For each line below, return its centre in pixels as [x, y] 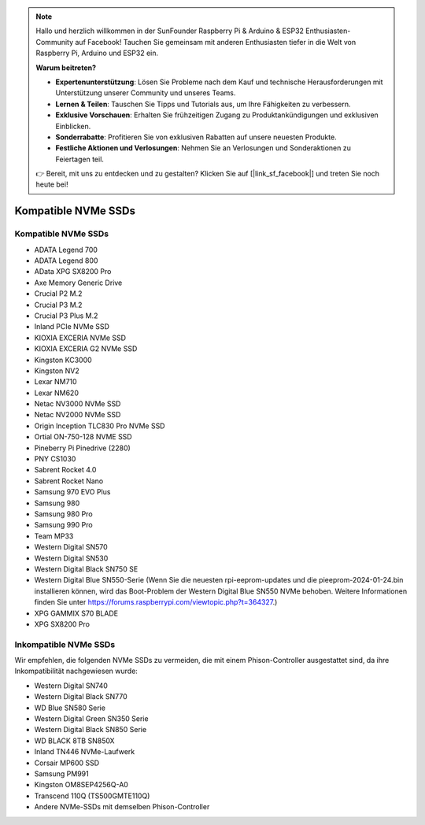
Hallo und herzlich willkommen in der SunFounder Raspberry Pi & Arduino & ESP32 [170, 31]
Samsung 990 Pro [64, 525]
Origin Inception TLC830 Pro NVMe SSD [100, 426]
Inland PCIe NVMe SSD [72, 327]
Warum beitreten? [66, 68]
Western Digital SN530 [71, 558]
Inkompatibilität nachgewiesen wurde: [76, 671]
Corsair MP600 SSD [67, 763]
